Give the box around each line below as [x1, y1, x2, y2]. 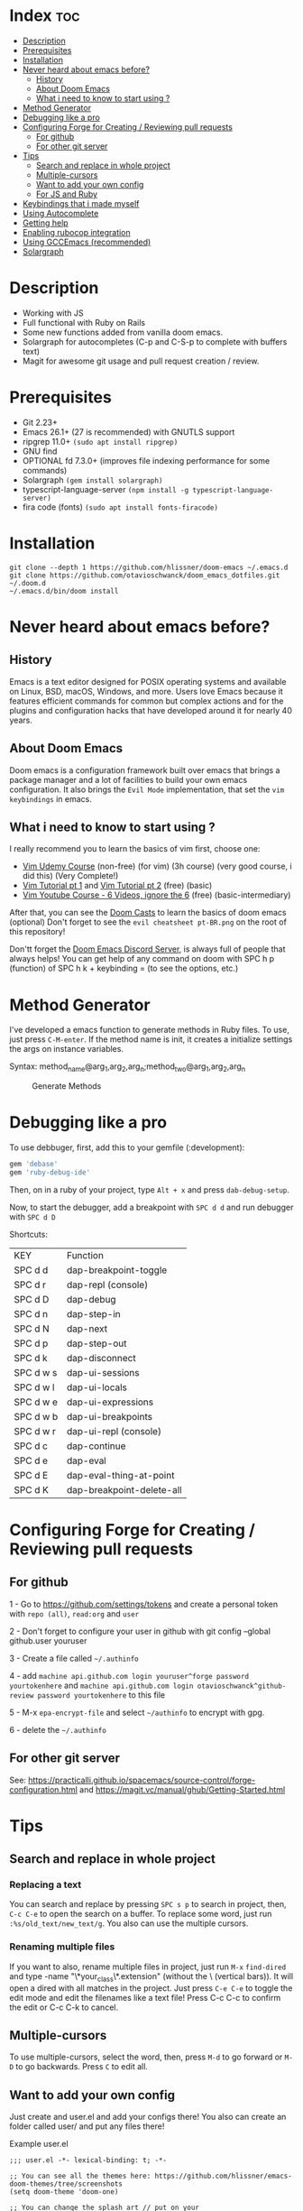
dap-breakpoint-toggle [66, 1264, 168, 1276]
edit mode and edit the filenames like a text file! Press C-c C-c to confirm [9, 1992, 281, 2003]
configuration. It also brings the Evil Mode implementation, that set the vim [9, 784, 285, 795]
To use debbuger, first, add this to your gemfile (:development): [9, 1142, 245, 1153]
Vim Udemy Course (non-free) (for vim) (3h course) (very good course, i [22, 861, 292, 871]
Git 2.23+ [22, 417, 59, 428]
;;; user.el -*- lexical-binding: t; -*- [9, 2156, 168, 2165]
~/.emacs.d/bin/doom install [9, 586, 119, 595]
